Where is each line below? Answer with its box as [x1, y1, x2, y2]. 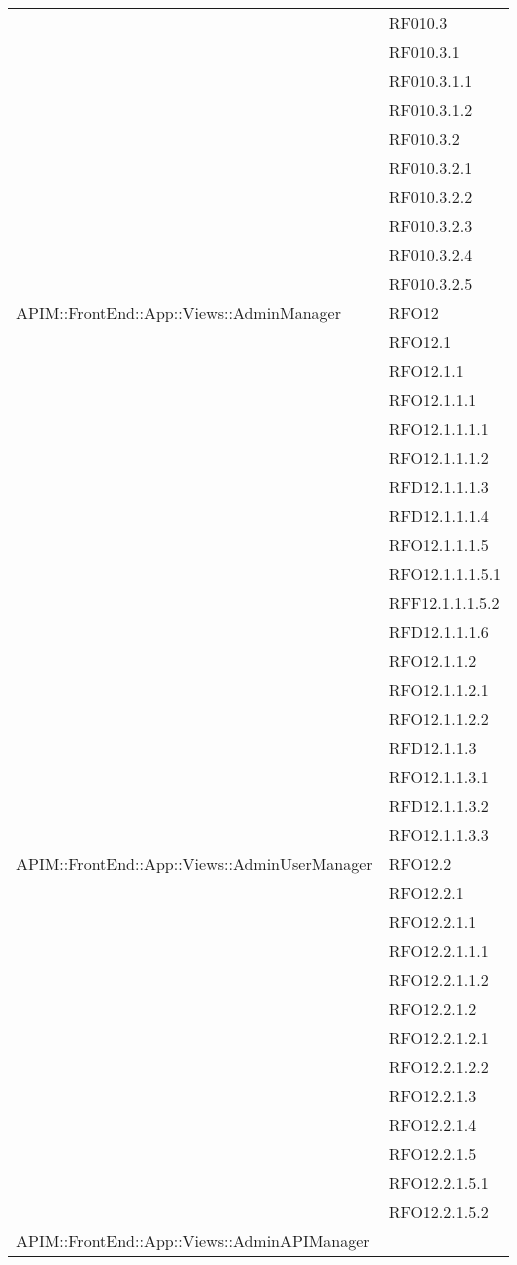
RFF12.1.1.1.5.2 [388, 591, 500, 614]
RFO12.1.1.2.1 [388, 678, 489, 701]
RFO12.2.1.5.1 [388, 1171, 489, 1194]
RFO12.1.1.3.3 [388, 823, 489, 846]
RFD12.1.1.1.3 [388, 475, 489, 498]
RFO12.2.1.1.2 [388, 968, 489, 991]
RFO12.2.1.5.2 [388, 1200, 489, 1223]
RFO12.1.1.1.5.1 [388, 562, 502, 585]
